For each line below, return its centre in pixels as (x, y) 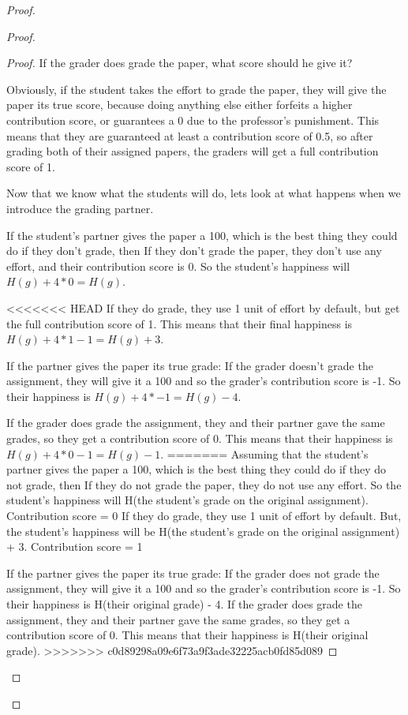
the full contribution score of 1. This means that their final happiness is (180, 323)
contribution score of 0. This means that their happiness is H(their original (187, 635)
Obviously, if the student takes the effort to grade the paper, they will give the (197, 89)
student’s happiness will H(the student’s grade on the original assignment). (187, 500)
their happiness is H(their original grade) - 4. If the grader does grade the (184, 604)
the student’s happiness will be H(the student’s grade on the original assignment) (203, 531)
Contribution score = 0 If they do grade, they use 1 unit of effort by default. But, (204, 516)
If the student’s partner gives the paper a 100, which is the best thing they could (202, 235)
